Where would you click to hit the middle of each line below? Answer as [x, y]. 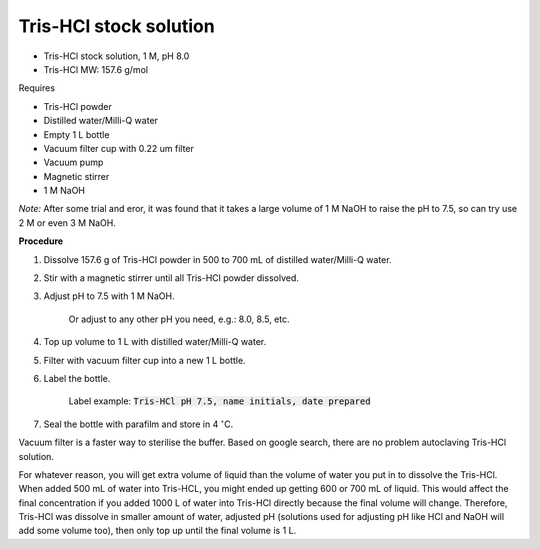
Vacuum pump [73, 162]
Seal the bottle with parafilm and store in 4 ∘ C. [138, 423]
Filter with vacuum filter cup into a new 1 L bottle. [144, 360]
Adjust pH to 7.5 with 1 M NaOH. [109, 296]
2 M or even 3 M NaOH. [67, 222]
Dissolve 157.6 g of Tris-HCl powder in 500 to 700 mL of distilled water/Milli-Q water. [217, 259]
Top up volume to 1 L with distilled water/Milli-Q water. [155, 342]
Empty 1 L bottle [76, 134]
